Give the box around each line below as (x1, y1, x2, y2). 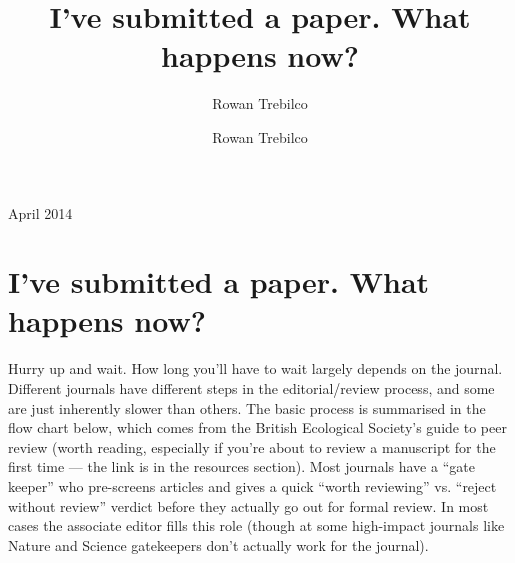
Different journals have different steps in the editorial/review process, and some (8, 378, 495, 398)
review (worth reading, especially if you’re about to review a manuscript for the (8, 436, 496, 457)
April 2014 (8, 202, 73, 223)
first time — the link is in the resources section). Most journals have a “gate (8, 456, 475, 477)
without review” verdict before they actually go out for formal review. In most (8, 495, 489, 516)
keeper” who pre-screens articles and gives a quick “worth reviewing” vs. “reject (8, 475, 497, 496)
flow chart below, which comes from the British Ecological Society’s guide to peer (8, 417, 507, 438)
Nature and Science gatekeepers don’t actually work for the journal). (8, 534, 429, 555)
